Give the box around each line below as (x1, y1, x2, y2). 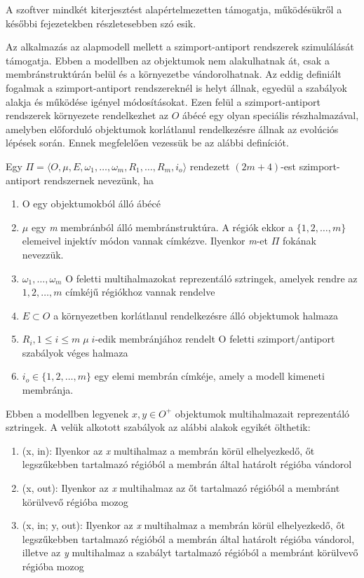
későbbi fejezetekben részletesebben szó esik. (6, 15, 196, 30)
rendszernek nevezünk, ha (43, 172, 154, 187)
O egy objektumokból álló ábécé (22, 196, 161, 211)
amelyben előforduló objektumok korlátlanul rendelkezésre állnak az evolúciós (6, 121, 339, 136)
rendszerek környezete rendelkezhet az (6, 108, 168, 123)
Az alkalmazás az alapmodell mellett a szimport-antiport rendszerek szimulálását (6, 39, 354, 54)
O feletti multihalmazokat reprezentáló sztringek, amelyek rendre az (65, 270, 358, 285)
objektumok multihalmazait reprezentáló (175, 406, 350, 420)
